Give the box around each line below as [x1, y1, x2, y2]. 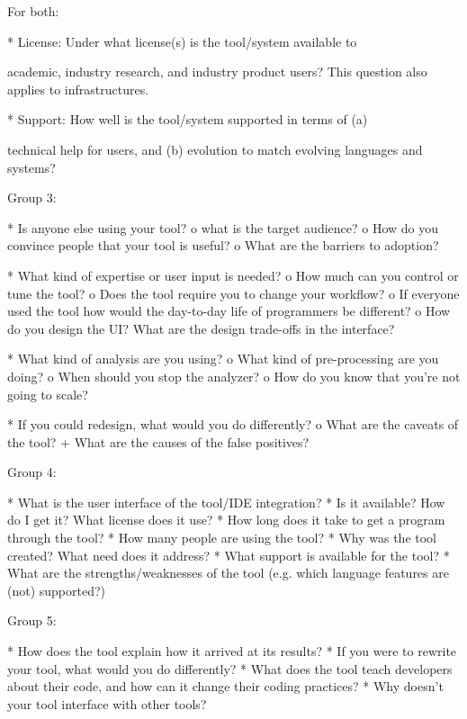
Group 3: [7, 188, 57, 207]
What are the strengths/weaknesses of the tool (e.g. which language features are [7, 563, 449, 582]
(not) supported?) [7, 580, 106, 599]
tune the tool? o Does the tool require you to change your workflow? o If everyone [7, 283, 460, 302]
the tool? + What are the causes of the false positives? [7, 432, 310, 451]
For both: [7, 2, 59, 20]
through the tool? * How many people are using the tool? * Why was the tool [7, 528, 436, 547]
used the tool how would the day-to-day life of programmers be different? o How [7, 301, 451, 320]
